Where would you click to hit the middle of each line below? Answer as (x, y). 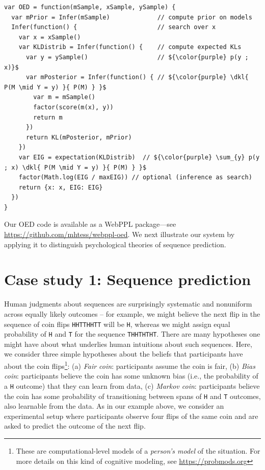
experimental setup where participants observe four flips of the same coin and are (131, 416)
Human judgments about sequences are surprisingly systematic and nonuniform (128, 304)
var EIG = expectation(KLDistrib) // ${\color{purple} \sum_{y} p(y (139, 157)
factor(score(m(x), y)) (73, 107)
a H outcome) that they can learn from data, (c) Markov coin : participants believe (132, 385)
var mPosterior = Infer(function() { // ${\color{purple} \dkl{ (137, 77)
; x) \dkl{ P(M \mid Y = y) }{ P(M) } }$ (75, 167)
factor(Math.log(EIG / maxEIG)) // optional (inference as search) (135, 178)
